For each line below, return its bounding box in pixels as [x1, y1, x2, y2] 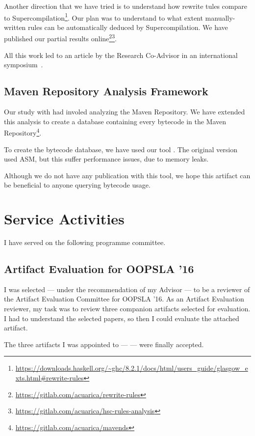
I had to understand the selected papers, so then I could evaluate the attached [4, 313, 239, 323]
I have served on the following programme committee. [4, 237, 166, 247]
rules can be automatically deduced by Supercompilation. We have [28, 22, 228, 32]
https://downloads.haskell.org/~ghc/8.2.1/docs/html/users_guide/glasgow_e [15, 363, 248, 373]
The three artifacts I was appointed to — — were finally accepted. [4, 339, 204, 349]
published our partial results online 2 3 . [4, 32, 117, 44]
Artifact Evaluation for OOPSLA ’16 [4, 261, 194, 276]
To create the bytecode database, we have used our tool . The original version [4, 144, 237, 154]
